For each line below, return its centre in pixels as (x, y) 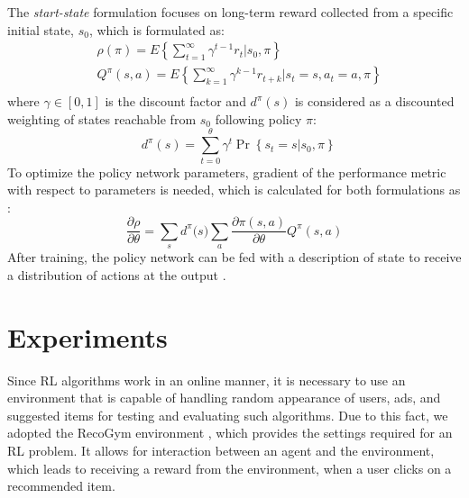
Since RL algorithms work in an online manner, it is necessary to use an (207, 380)
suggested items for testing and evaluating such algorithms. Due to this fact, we (228, 415)
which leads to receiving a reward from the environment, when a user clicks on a (230, 468)
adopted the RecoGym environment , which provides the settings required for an (230, 433)
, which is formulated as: (156, 29)
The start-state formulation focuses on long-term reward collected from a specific (230, 12)
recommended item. (61, 486)
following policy (258, 118)
